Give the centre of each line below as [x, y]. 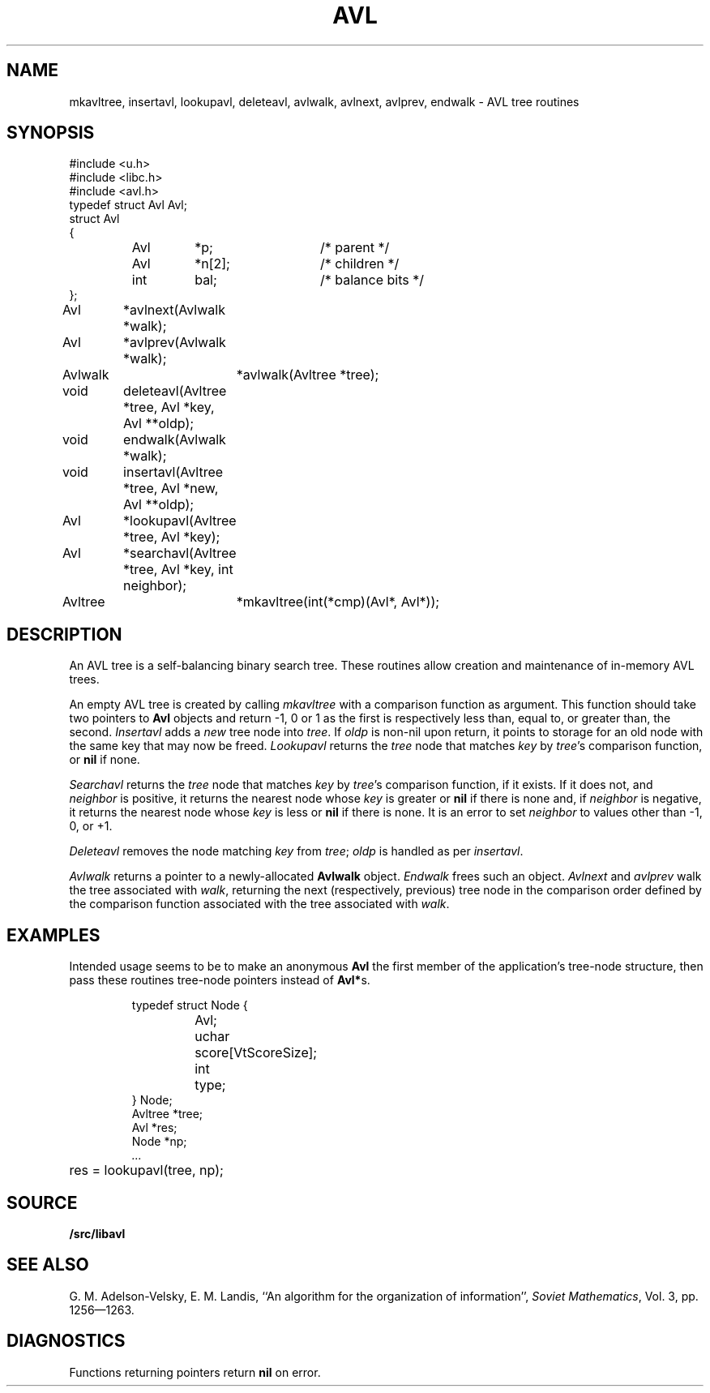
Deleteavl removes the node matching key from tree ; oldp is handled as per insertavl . [296, 851]
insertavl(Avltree [173, 472]
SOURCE [42, 1202]
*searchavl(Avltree [180, 553]
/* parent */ [355, 248]
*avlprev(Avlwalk [175, 343]
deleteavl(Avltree [175, 391]
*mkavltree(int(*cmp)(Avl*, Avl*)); [338, 602]
